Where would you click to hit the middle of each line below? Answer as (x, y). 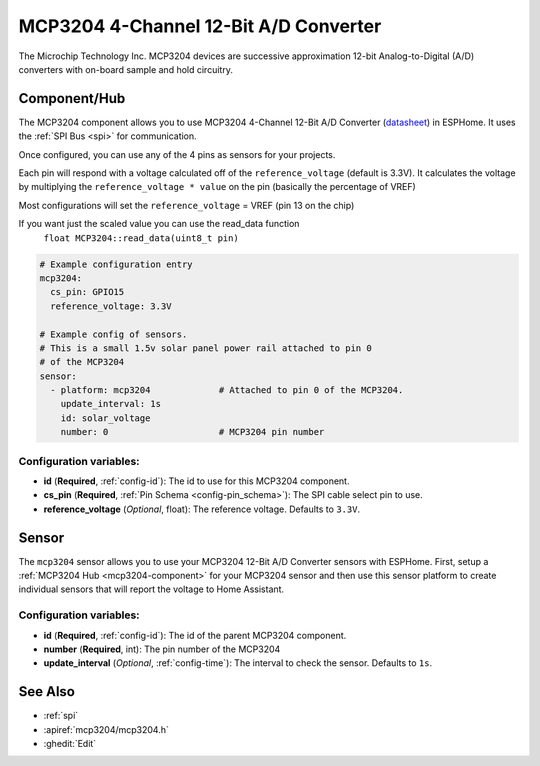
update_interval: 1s (111, 404)
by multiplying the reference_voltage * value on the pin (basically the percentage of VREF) (217, 187)
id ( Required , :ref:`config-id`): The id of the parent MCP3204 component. (195, 635)
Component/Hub (72, 98)
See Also (46, 691)
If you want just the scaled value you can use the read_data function (159, 224)
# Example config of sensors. (113, 334)
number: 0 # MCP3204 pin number (192, 432)
